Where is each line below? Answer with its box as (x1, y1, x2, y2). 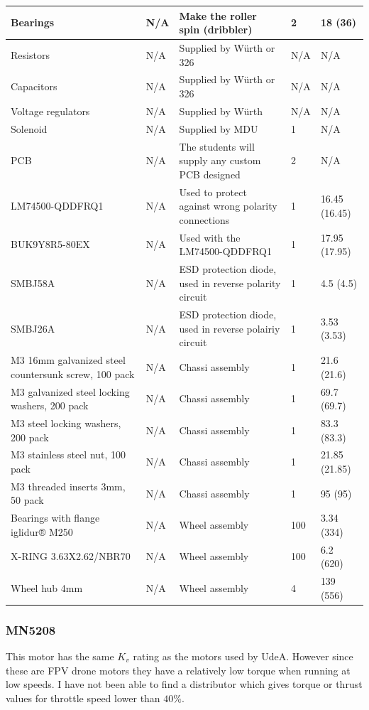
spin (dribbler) (179, 22, 253, 37)
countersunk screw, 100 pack (11, 366, 135, 381)
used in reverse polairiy (179, 321, 280, 335)
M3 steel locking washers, (11, 415, 121, 430)
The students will (179, 139, 255, 154)
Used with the (179, 230, 241, 244)
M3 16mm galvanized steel (11, 353, 126, 367)
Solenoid (11, 121, 48, 136)
